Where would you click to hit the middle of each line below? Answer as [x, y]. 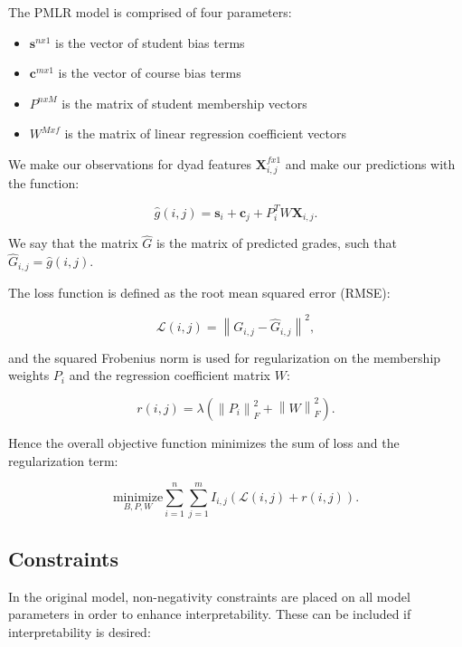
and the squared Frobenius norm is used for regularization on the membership [225, 357]
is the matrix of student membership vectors [184, 103]
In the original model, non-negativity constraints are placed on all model [209, 596]
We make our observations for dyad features [130, 163]
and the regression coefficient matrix [170, 375]
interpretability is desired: [80, 631]
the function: [44, 182]
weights [29, 375]
